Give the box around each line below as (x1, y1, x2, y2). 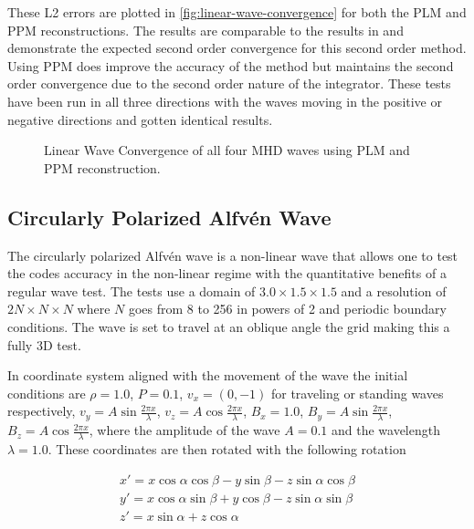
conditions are (7, 383, 86, 402)
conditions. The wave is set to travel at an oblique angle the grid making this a (7, 316, 450, 336)
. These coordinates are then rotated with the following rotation (47, 439, 406, 458)
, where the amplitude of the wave (89, 420, 280, 440)
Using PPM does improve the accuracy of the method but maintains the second (7, 56, 454, 75)
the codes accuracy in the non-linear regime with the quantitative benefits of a (7, 264, 447, 283)
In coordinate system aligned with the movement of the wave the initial (7, 366, 408, 385)
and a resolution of (341, 281, 447, 300)
